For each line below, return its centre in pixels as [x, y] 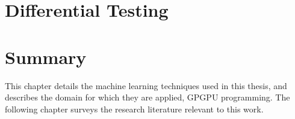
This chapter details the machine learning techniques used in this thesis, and [146, 85]
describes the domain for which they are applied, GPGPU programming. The [147, 97]
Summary [46, 57]
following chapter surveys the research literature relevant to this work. [134, 109]
